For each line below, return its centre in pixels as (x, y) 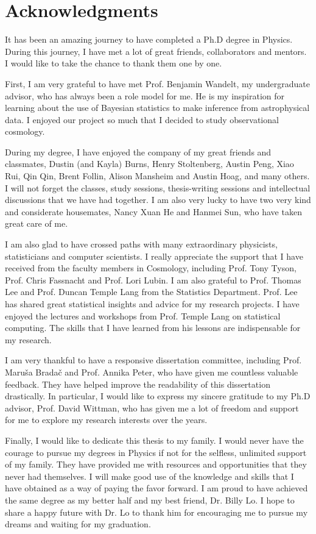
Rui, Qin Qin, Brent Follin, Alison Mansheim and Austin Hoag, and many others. (157, 176)
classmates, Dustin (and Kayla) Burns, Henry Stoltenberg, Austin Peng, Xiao (149, 164)
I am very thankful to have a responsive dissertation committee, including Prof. (153, 360)
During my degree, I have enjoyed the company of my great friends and (138, 151)
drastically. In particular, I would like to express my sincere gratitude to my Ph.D (158, 396)
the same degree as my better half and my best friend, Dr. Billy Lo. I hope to (150, 500)
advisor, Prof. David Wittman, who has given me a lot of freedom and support (152, 408)
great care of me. (37, 223)
